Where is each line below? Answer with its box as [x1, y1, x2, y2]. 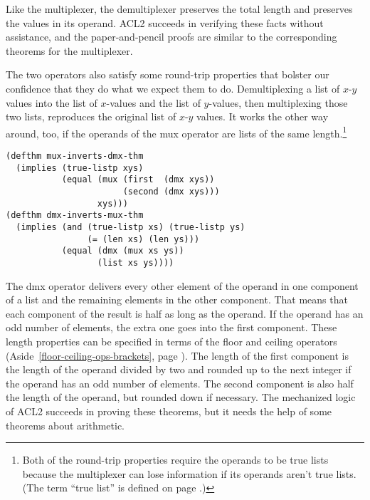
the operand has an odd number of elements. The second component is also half [6, 375, 354, 390]
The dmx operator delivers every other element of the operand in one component [6, 278, 359, 293]
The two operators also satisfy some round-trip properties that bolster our [6, 67, 329, 82]
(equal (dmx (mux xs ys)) [61, 246, 184, 256]
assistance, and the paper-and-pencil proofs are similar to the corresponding [6, 29, 337, 44]
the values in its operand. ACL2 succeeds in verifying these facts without [6, 15, 324, 30]
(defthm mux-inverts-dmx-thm [6, 151, 144, 161]
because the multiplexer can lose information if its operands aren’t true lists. [22, 466, 356, 481]
